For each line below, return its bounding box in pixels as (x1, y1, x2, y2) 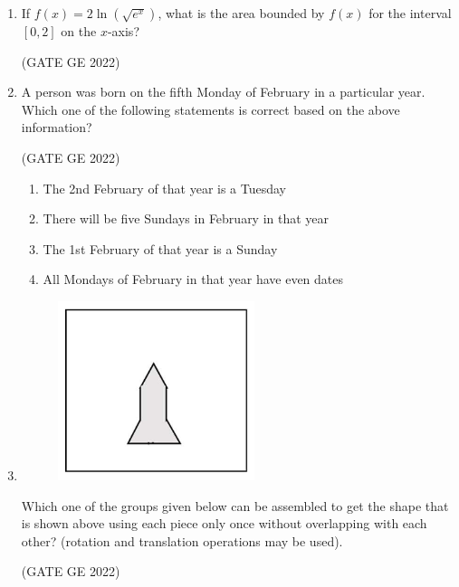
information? (21, 118, 92, 137)
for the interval (368, 4, 452, 22)
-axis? (107, 22, 139, 40)
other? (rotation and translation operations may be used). (21, 531, 343, 550)
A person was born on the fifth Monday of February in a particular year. (21, 82, 426, 101)
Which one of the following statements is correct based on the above (21, 99, 400, 118)
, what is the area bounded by (158, 4, 325, 22)
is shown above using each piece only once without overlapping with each (21, 514, 427, 533)
